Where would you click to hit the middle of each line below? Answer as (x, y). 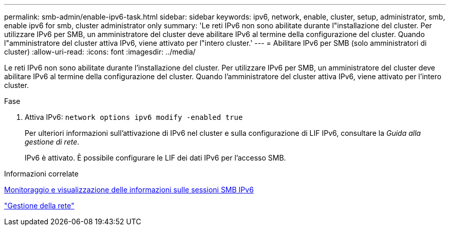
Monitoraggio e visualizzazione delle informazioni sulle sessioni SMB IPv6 (129, 190)
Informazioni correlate (41, 174)
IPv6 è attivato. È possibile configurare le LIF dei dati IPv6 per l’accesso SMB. (155, 158)
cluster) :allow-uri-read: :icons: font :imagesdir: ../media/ (100, 52)
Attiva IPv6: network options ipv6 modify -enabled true (134, 117)
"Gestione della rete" (39, 206)
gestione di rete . (52, 142)
